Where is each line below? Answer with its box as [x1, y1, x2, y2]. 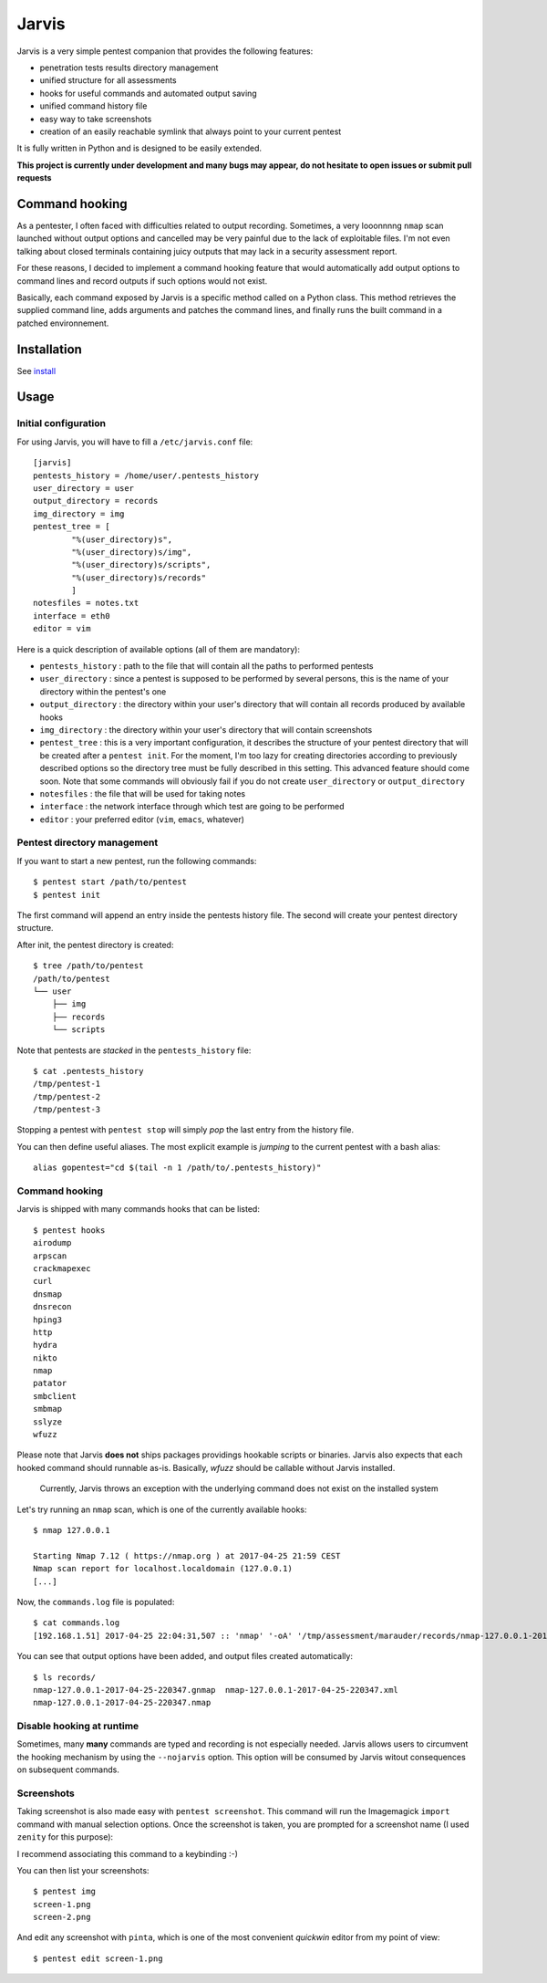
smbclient [33, 1391, 77, 1401]
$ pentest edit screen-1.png [33, 1953, 163, 1964]
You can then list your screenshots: [16, 1864, 150, 1875]
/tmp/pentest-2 [33, 1091, 101, 1101]
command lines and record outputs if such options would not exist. [16, 275, 268, 287]
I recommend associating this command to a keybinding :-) [16, 1848, 239, 1859]
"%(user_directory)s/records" [71, 572, 207, 583]
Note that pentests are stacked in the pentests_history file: [16, 1045, 252, 1056]
